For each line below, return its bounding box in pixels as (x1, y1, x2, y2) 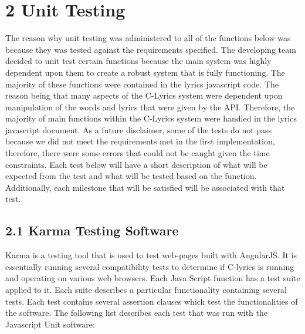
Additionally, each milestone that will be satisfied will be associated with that (5, 181, 285, 193)
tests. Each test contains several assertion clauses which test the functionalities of (5, 295, 298, 307)
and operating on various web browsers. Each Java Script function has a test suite (5, 272, 300, 284)
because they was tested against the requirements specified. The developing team (5, 43, 296, 55)
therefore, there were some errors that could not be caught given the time (5, 147, 270, 159)
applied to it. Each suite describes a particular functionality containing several (5, 284, 287, 296)
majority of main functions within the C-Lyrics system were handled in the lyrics (5, 112, 297, 124)
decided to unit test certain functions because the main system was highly (5, 55, 272, 67)
